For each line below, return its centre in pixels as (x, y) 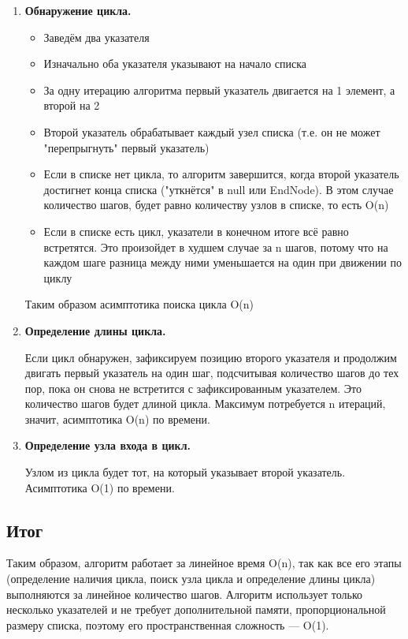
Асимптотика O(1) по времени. (100, 487)
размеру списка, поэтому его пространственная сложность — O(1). (168, 624)
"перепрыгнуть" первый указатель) (126, 147)
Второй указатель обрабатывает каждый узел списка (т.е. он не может (212, 131)
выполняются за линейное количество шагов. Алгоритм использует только (185, 594)
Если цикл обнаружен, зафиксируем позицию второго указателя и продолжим (211, 357)
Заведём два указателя (96, 37)
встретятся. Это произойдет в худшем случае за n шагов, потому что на (216, 247)
